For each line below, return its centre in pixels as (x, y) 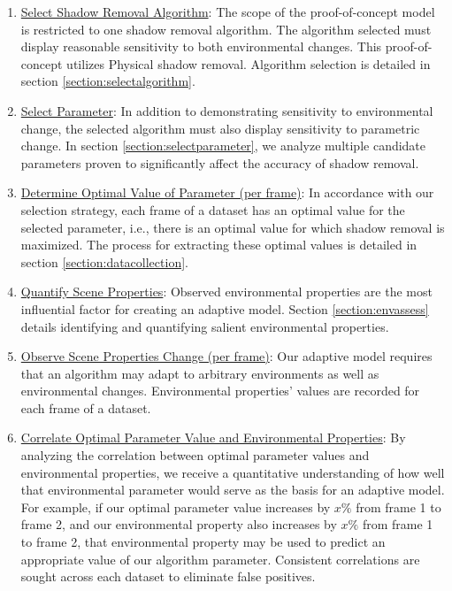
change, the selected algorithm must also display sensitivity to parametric (220, 128)
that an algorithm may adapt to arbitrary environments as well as (200, 373)
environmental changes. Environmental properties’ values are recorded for (220, 391)
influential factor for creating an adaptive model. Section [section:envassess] (225, 308)
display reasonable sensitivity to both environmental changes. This (201, 46)
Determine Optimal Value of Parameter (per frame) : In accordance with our (227, 192)
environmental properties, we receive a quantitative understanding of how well (233, 472)
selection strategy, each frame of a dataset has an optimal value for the (213, 209)
